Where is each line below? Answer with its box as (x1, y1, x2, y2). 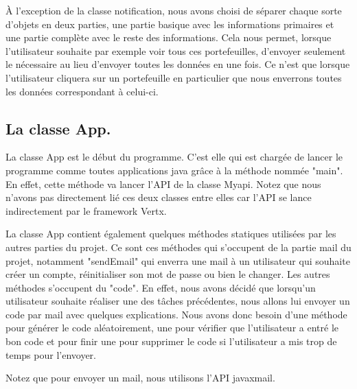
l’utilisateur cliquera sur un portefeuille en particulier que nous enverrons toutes (5, 70, 342, 84)
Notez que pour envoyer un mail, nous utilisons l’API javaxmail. (5, 370, 275, 385)
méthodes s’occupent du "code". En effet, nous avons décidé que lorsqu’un (5, 280, 316, 294)
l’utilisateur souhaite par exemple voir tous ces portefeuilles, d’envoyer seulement (5, 43, 346, 58)
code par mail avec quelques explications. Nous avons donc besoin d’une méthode (5, 307, 347, 321)
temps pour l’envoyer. (5, 347, 96, 362)
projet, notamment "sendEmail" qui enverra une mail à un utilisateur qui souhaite (5, 253, 350, 268)
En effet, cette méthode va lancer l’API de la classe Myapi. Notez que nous (5, 176, 321, 191)
